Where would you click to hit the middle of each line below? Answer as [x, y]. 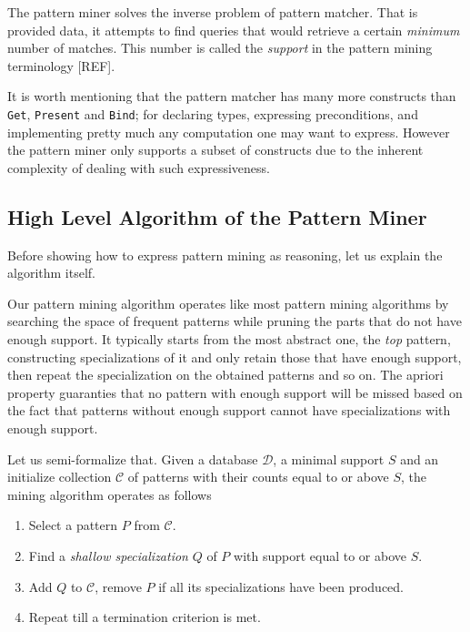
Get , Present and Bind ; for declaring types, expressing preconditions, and [213, 113]
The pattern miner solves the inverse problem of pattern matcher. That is [213, 12]
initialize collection [60, 477]
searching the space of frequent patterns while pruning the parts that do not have [235, 321]
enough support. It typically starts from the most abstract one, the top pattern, [229, 338]
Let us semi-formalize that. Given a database [133, 459]
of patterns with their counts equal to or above [258, 477]
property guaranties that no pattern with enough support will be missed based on [235, 392]
